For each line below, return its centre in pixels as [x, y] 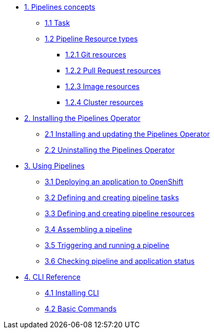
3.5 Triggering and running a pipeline [107, 245]
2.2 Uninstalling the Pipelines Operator [110, 150]
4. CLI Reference [52, 277]
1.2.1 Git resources [96, 55]
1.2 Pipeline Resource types [91, 39]
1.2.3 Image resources [102, 86]
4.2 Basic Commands [81, 309]
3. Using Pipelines [54, 166]
